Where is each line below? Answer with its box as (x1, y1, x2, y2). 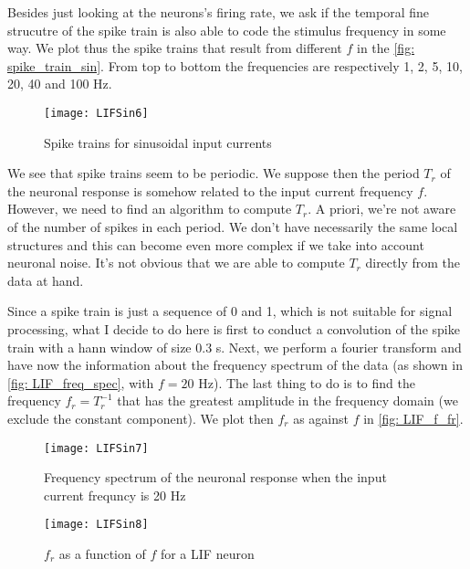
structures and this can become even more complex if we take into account (7, 235, 424, 254)
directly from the (365, 253, 460, 272)
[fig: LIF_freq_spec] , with (7, 373, 154, 392)
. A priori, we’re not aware (308, 199, 456, 218)
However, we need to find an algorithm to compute (7, 199, 292, 218)
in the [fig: (357, 38, 415, 58)
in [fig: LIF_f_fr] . (363, 408, 464, 427)
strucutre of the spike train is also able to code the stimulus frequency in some (7, 20, 446, 39)
